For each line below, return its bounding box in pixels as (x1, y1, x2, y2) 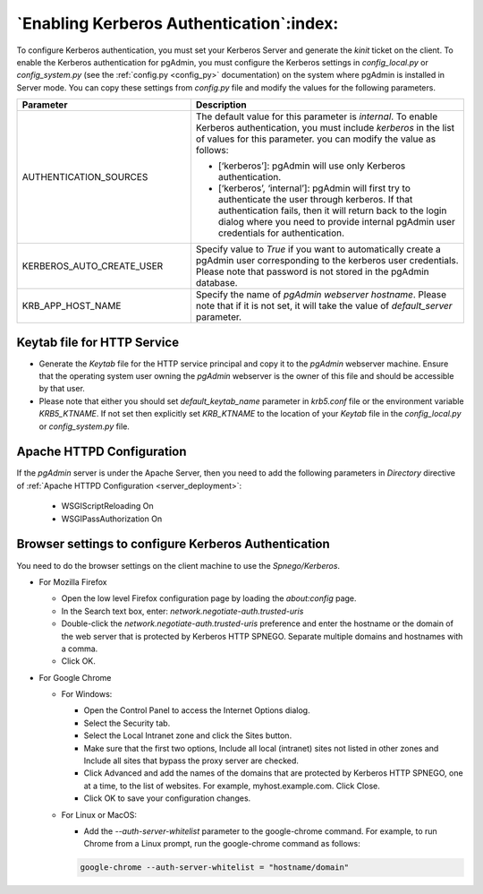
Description (195, 99, 247, 111)
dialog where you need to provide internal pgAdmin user (217, 216, 455, 228)
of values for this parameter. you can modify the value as (195, 133, 436, 145)
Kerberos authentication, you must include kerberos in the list (195, 122, 455, 134)
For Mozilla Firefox (38, 576, 107, 587)
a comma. (61, 643, 98, 654)
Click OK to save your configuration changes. (83, 793, 251, 804)
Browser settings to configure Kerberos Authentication (16, 537, 330, 552)
